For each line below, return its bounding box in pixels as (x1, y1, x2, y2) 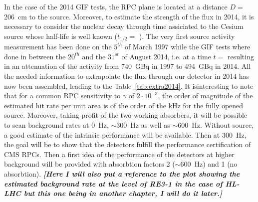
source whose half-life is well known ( (4, 30, 117, 41)
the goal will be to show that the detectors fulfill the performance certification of (4, 139, 251, 150)
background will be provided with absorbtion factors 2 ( (4, 159, 175, 169)
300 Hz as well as (116, 119, 170, 130)
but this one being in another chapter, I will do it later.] (23, 188, 222, 199)
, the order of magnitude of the (158, 90, 253, 101)
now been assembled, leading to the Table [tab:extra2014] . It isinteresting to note (4, 80, 254, 91)
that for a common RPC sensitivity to (4, 90, 121, 101)
